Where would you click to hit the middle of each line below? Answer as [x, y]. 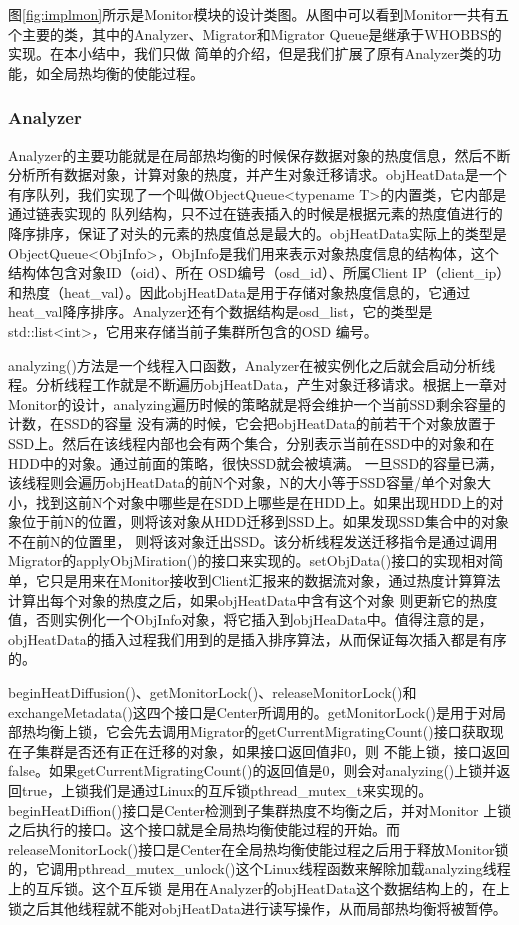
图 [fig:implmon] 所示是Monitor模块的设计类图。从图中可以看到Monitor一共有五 [259, 14]
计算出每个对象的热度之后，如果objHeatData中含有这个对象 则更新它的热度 [253, 599]
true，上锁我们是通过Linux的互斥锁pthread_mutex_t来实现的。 [227, 790]
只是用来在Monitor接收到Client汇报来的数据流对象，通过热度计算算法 [275, 580]
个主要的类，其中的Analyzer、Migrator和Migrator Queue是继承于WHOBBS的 [255, 33]
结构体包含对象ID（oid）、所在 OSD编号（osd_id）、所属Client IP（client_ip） [259, 272]
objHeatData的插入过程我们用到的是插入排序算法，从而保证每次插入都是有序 [257, 638]
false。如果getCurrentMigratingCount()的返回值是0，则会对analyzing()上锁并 [252, 770]
